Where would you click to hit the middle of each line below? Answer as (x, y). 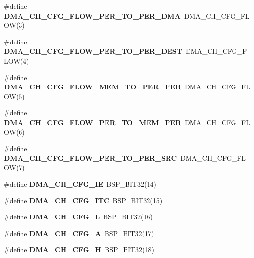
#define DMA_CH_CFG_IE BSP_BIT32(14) (80, 183)
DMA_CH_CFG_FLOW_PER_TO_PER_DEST (93, 51)
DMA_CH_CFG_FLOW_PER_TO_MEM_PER (93, 122)
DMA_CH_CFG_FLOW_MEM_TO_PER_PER (93, 87)
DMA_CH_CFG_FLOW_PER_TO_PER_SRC (91, 158)
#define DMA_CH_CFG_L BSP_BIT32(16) (79, 217)
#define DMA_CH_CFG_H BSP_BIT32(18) (79, 249)
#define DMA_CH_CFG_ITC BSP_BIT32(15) (83, 200)
